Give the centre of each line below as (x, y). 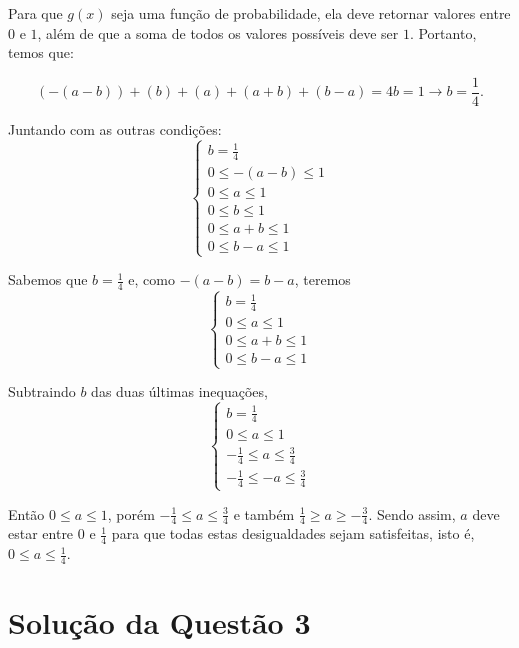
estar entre (41, 533)
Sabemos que (48, 279)
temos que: (41, 52)
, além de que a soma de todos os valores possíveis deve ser (218, 32)
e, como (151, 279)
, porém (131, 513)
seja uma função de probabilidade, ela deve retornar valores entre (311, 13)
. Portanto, (443, 32)
